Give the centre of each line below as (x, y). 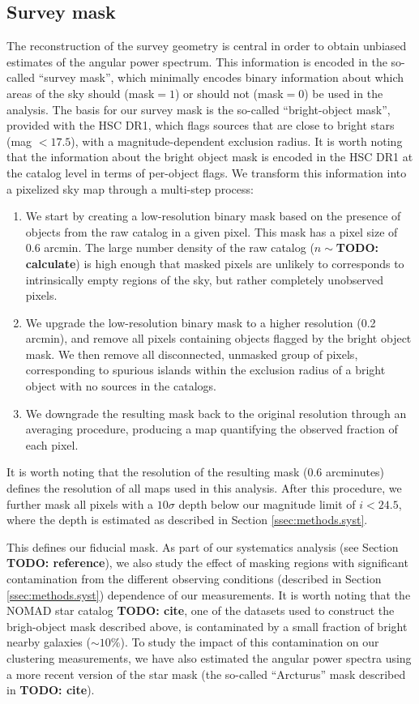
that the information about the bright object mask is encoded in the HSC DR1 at (210, 157)
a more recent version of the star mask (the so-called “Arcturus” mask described (206, 674)
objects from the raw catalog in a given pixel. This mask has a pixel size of (212, 231)
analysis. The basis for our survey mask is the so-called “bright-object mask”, (199, 109)
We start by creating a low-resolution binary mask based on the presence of (213, 216)
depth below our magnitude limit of (267, 503)
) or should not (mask (229, 93)
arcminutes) (355, 472)
